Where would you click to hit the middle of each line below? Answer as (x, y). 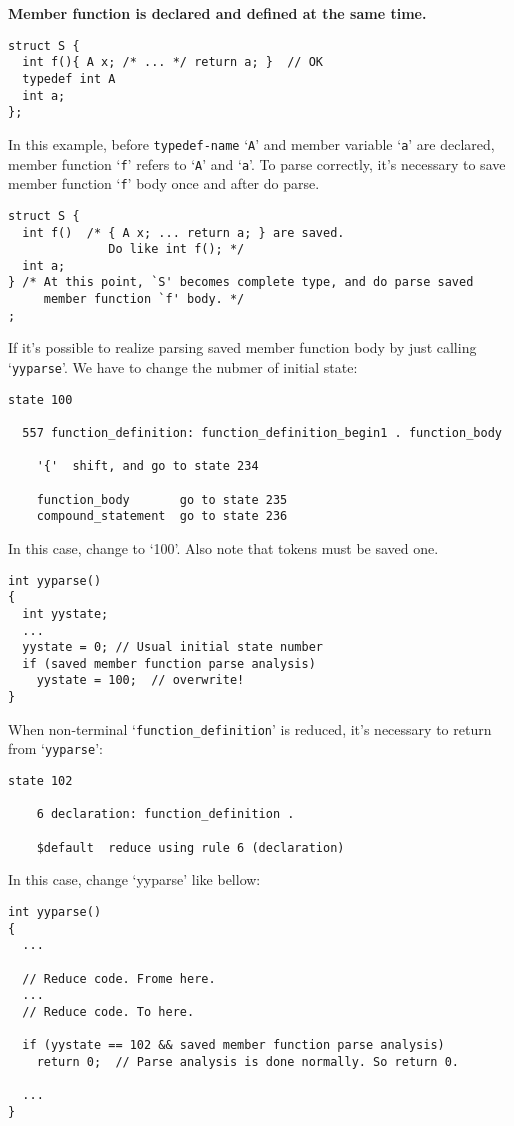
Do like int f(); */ (176, 249)
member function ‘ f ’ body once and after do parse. (164, 183)
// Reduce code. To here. (108, 1011)
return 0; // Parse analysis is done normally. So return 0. (248, 1061)
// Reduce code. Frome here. (119, 978)
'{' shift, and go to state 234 (147, 466)
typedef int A (69, 78)
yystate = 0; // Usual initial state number (172, 647)
